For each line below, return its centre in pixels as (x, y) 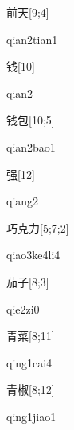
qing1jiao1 (31, 416)
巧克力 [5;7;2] (38, 227)
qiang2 (23, 201)
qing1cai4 (29, 362)
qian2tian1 (32, 39)
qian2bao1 (31, 146)
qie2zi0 (23, 308)
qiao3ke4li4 (33, 255)
